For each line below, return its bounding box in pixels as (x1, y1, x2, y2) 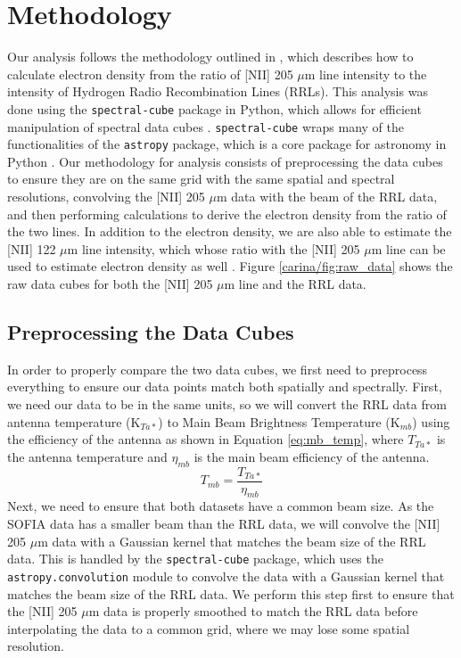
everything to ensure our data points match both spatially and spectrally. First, (7, 377, 442, 396)
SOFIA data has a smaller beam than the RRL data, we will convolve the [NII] (7, 514, 440, 533)
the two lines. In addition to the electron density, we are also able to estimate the (7, 222, 452, 241)
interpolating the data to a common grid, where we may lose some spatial (7, 619, 410, 637)
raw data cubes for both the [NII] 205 (7, 275, 213, 293)
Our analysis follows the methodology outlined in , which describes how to (7, 47, 414, 66)
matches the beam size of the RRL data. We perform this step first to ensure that (7, 584, 455, 603)
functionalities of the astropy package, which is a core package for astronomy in (7, 135, 447, 153)
